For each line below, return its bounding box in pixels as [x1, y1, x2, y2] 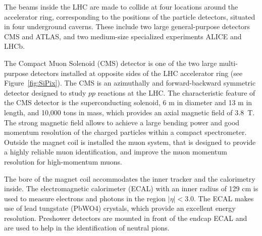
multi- [219, 57, 238, 68]
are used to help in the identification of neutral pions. [4, 222, 170, 233]
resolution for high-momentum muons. [4, 156, 122, 167]
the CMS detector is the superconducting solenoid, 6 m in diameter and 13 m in [4, 97, 252, 108]
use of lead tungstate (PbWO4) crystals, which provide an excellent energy [4, 203, 236, 213]
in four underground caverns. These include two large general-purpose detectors [4, 21, 250, 32]
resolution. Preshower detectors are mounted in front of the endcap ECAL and [4, 212, 247, 223]
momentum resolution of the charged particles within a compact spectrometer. [4, 127, 247, 137]
